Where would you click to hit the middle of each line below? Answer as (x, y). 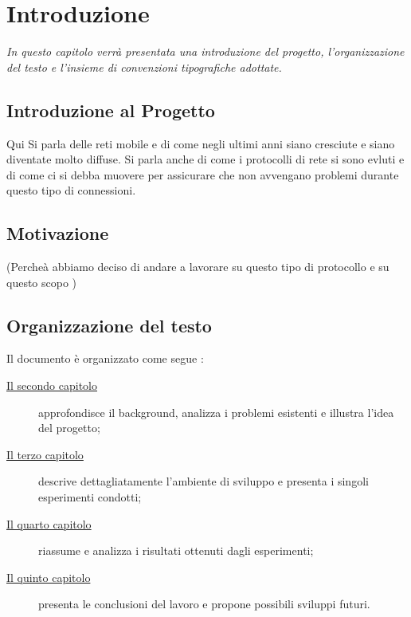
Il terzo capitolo (45, 454)
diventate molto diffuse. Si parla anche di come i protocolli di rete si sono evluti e (205, 159)
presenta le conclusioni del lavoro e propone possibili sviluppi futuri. (204, 604)
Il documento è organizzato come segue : (105, 358)
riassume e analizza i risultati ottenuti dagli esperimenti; (176, 550)
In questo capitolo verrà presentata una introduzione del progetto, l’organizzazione (205, 51)
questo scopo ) (42, 282)
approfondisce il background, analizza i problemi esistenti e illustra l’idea (216, 412)
